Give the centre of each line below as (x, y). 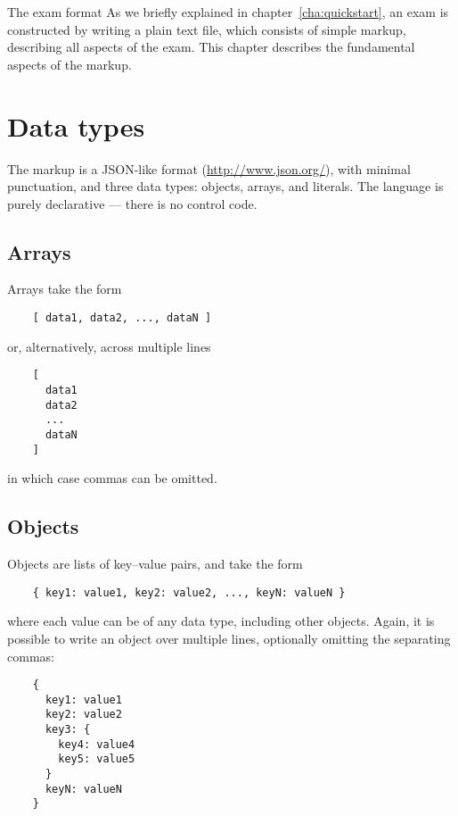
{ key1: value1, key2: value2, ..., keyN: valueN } (189, 592)
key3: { (68, 730)
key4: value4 (97, 744)
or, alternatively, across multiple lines (109, 346)
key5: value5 (97, 759)
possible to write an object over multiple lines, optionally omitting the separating (229, 638)
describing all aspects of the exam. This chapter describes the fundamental (211, 47)
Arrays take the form (65, 289)
